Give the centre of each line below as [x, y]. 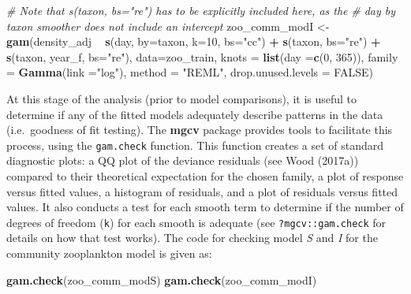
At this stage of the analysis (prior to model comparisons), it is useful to [182, 98]
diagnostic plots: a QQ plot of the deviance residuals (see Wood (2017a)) [183, 160]
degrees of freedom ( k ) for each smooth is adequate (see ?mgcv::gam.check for [196, 222]
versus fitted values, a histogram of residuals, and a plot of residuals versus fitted [202, 191]
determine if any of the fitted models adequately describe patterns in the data [195, 114]
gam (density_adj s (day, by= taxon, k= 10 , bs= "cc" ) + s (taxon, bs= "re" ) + [194, 41]
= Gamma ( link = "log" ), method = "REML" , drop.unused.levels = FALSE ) [190, 72]
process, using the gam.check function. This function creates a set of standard [195, 145]
